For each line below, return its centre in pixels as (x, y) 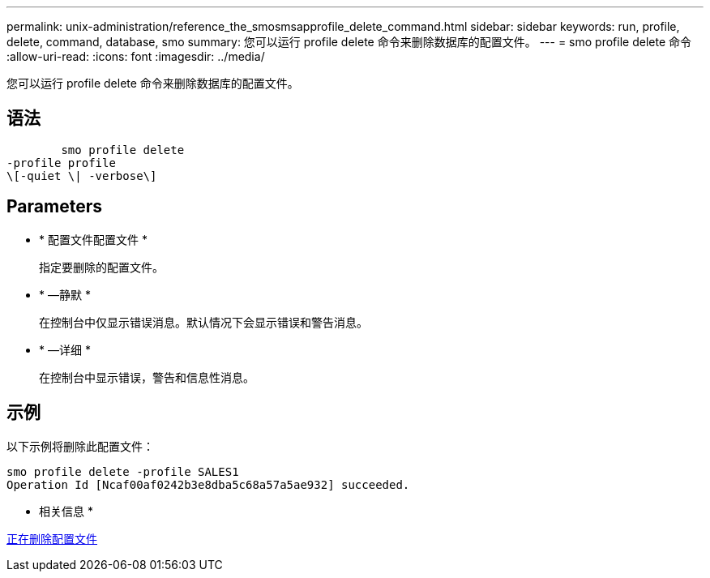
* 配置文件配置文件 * (93, 239)
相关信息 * (66, 511)
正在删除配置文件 (52, 538)
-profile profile (61, 163)
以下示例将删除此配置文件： (80, 446)
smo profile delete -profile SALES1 (123, 471)
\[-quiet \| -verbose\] (82, 176)
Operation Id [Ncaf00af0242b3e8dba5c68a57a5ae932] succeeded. (208, 484)
